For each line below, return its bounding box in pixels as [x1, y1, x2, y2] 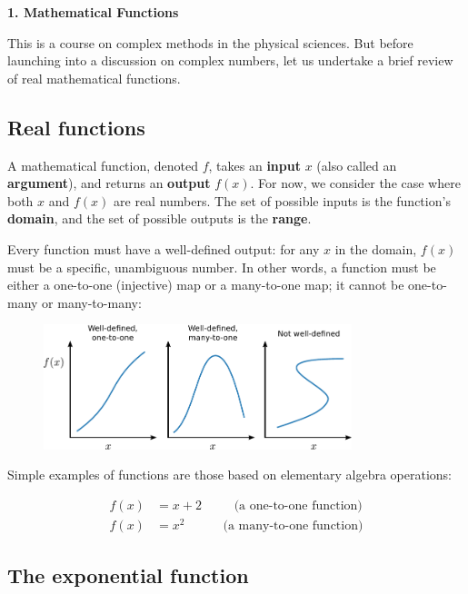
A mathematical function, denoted [7, 155, 199, 174]
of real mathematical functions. [7, 68, 181, 87]
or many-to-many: [42, 292, 142, 312]
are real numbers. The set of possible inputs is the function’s [114, 191, 451, 210]
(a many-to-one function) [223, 520, 363, 533]
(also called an [316, 155, 397, 174]
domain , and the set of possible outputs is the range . [7, 209, 312, 228]
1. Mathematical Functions [7, 3, 179, 21]
